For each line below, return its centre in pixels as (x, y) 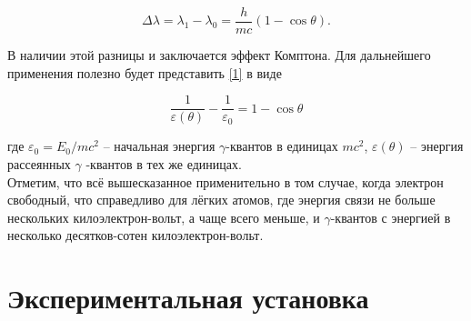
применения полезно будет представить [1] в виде (145, 72)
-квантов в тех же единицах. (164, 163)
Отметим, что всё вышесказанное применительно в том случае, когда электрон (225, 181)
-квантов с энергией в (391, 217)
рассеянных (39, 163)
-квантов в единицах (282, 146)
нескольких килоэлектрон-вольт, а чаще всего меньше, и (164, 217)
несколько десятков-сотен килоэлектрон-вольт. (135, 235)
